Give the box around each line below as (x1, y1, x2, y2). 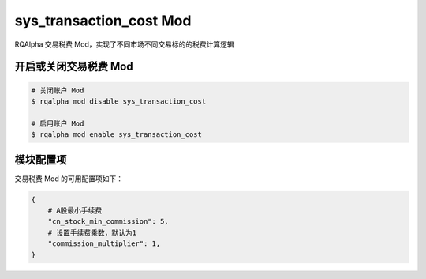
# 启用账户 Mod (31, 119, 84, 128)
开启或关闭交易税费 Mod (14, 60, 133, 74)
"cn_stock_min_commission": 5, (47, 217, 169, 226)
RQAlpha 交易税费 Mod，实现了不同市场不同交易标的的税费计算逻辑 (14, 40, 234, 49)
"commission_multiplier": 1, (47, 239, 161, 248)
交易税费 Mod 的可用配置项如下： (14, 174, 124, 183)
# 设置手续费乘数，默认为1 (47, 228, 137, 237)
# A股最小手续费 (47, 205, 103, 215)
